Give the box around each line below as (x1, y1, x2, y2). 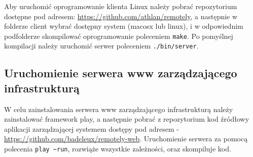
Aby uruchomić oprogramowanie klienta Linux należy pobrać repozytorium (4, 1, 237, 11)
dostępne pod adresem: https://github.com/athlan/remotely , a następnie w (4, 11, 238, 21)
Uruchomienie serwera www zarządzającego (4, 65, 237, 81)
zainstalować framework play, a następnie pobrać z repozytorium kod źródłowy (4, 114, 249, 124)
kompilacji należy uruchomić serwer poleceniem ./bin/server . (4, 40, 199, 51)
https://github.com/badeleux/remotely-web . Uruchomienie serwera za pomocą (4, 133, 248, 144)
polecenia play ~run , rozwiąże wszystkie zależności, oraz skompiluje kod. (4, 143, 231, 154)
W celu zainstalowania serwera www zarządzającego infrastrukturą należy (4, 103, 233, 114)
